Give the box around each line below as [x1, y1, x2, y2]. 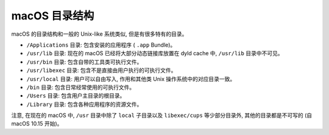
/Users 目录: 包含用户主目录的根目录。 [26, 92, 126, 99]
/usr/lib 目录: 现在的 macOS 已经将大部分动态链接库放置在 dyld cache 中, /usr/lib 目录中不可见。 [26, 50, 283, 57]
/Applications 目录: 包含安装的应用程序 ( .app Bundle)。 [26, 41, 176, 48]
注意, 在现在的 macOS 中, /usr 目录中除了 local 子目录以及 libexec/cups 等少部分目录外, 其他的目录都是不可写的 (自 [11, 112, 313, 119]
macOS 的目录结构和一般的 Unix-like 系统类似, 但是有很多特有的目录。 [11, 30, 188, 38]
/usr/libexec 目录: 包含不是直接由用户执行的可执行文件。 [26, 67, 177, 74]
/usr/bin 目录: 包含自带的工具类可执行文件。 [26, 58, 143, 65]
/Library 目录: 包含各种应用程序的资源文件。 [26, 100, 143, 108]
